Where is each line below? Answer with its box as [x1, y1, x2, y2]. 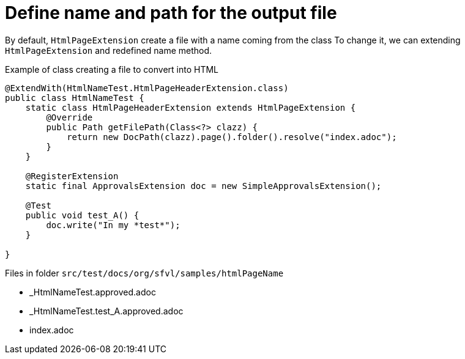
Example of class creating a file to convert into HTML [5, 64, 218, 75]
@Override [46, 112, 93, 122]
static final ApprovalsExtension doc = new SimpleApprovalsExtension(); [25, 180, 382, 191]
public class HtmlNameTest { [5, 92, 144, 103]
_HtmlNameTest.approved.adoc [29, 286, 156, 297]
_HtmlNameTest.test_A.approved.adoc [29, 305, 184, 316]
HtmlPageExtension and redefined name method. [5, 45, 212, 56]
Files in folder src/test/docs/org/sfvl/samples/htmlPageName [5, 267, 284, 278]
